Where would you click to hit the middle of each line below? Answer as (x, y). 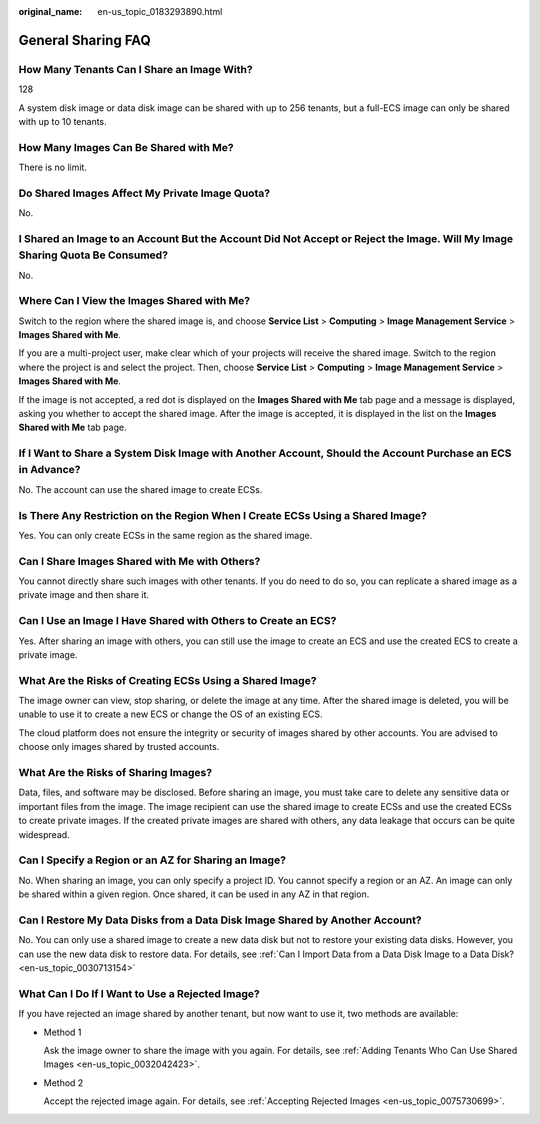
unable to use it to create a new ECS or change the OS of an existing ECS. (170, 714)
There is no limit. (52, 167)
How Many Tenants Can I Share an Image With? (136, 69)
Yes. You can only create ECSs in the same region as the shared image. (165, 535)
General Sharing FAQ (85, 40)
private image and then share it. (84, 595)
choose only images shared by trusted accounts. (119, 747)
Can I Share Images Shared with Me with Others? (139, 561)
